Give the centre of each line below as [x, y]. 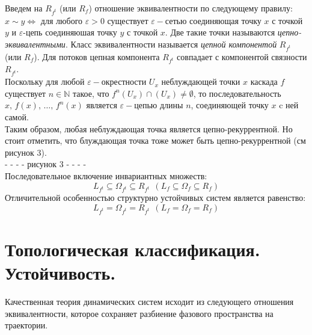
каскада [264, 81]
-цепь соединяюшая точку [70, 32]
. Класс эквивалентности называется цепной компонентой [171, 44]
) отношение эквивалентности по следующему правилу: [191, 8]
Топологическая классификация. [133, 249]
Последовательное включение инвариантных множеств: [106, 175]
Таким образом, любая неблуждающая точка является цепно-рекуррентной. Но [149, 128]
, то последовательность [237, 93]
